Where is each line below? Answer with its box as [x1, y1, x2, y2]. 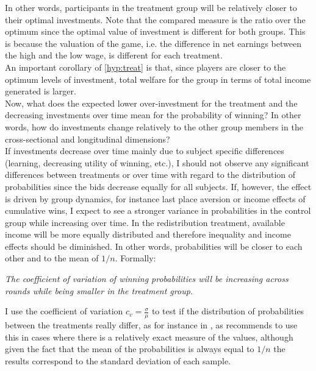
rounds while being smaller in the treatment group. [5, 284, 193, 297]
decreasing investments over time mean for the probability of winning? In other [5, 108, 301, 121]
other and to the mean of [5, 252, 99, 264]
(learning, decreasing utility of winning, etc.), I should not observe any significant [5, 156, 309, 169]
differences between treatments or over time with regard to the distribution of [5, 168, 296, 181]
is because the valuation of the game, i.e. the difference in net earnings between [5, 37, 301, 49]
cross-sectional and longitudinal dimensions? [5, 132, 170, 145]
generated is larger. [5, 85, 76, 97]
